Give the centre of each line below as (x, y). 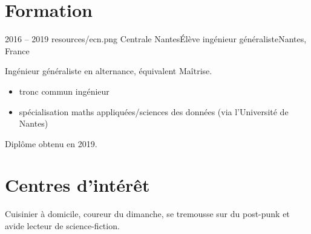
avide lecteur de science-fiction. (62, 226)
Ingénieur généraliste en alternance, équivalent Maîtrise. (109, 71)
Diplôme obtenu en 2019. (51, 143)
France (17, 50)
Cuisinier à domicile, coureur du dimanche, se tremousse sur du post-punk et (147, 214)
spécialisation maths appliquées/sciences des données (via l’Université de (154, 111)
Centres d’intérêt (77, 185)
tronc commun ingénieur (64, 91)
